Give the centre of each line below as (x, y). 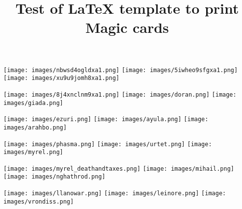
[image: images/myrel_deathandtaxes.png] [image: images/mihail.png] (119, 169)
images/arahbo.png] (35, 127)
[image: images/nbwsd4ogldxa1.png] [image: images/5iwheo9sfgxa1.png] (121, 70)
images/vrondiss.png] (39, 201)
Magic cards (127, 27)
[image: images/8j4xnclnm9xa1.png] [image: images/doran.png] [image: (120, 94)
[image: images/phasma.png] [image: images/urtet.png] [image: (108, 144)
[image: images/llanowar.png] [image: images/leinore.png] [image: (115, 194)
